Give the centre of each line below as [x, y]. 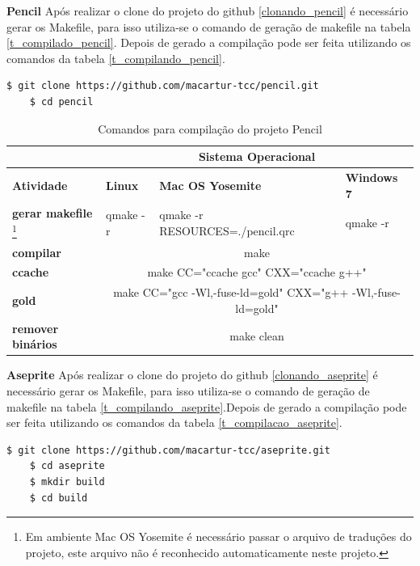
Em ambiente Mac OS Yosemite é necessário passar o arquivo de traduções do [218, 536]
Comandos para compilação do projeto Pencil [210, 128]
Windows [372, 177]
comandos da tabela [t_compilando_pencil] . [116, 58]
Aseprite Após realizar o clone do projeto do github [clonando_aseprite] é [192, 375]
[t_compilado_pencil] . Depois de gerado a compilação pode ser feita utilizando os [209, 42]
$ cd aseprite [67, 466]
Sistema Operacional [257, 156]
